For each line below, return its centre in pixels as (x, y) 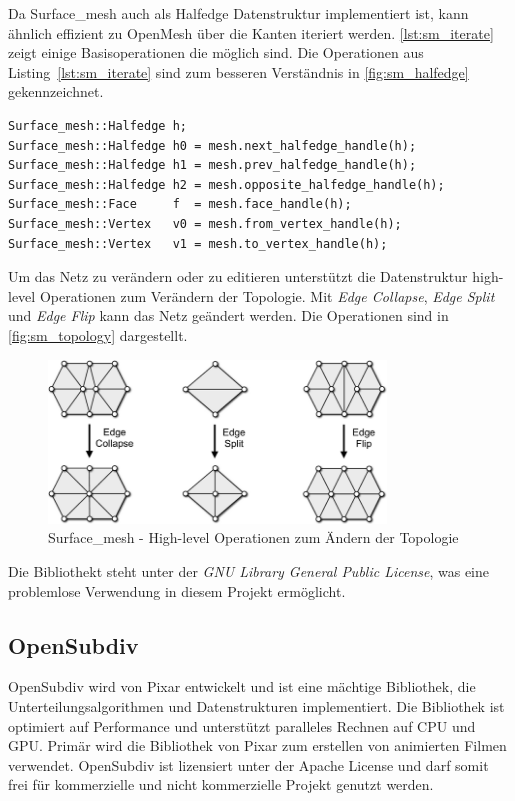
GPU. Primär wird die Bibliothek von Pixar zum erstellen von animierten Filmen (257, 745)
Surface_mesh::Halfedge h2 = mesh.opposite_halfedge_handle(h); (226, 184)
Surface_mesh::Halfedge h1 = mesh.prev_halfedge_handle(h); (212, 165)
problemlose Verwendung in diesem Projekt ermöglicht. (177, 590)
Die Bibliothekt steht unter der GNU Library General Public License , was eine (248, 570)
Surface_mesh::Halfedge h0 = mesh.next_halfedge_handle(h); (212, 145)
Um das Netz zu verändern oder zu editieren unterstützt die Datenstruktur (238, 276)
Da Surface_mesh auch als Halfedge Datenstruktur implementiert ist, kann (238, 13)
